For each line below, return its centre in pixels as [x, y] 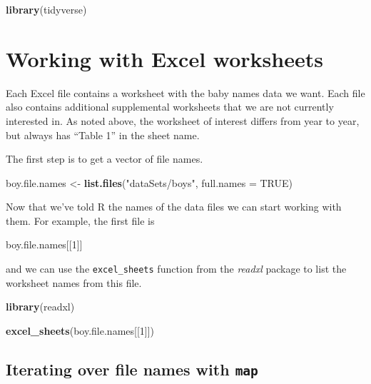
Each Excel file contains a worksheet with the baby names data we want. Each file [185, 92]
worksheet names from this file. [74, 282]
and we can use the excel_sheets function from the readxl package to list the [176, 269]
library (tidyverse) [46, 9]
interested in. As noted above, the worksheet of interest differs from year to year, [183, 120]
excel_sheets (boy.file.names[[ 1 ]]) [80, 330]
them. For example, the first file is [80, 220]
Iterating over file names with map [132, 369]
